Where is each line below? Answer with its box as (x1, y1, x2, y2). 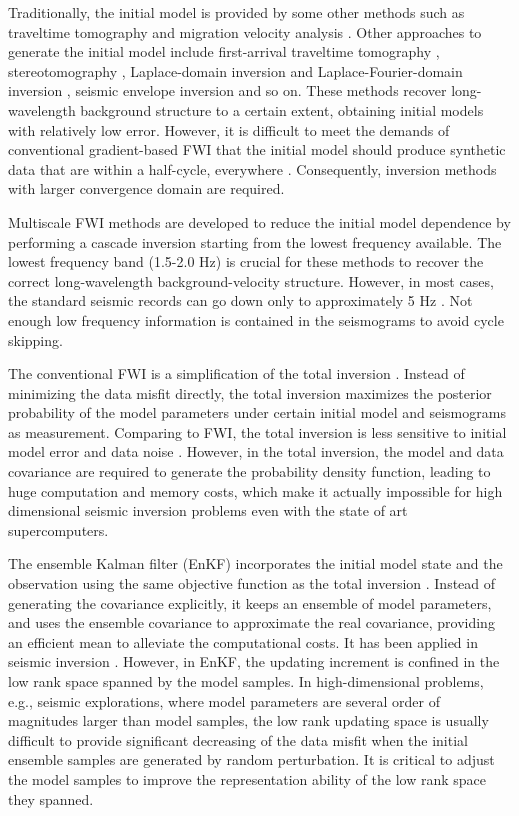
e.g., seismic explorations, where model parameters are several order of (8, 690, 440, 711)
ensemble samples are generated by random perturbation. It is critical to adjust (8, 749, 495, 770)
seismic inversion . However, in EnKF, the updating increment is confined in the (8, 651, 500, 672)
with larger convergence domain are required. (8, 178, 285, 199)
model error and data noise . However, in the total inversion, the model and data (8, 441, 504, 462)
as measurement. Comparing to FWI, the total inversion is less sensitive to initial (8, 421, 507, 442)
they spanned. (8, 788, 94, 809)
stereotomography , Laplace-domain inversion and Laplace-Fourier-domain (8, 60, 463, 81)
